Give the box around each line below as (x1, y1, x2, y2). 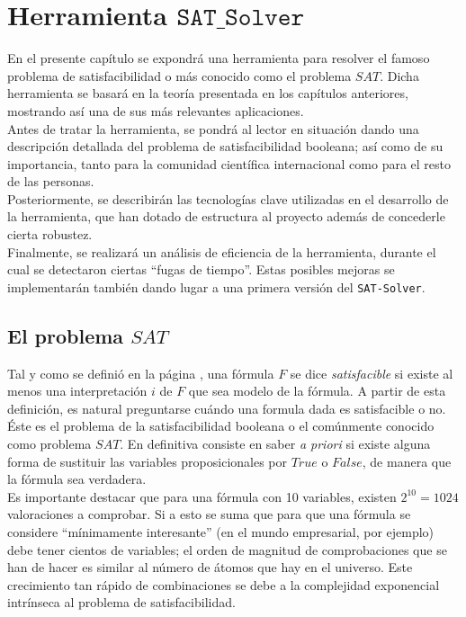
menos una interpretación (7, 381, 148, 400)
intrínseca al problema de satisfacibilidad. (7, 593, 236, 612)
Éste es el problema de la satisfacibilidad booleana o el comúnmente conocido (7, 416, 435, 435)
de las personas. (7, 172, 94, 191)
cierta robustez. (7, 225, 93, 244)
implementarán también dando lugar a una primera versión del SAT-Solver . (7, 277, 426, 296)
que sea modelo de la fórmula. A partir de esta (188, 381, 446, 400)
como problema (7, 434, 92, 453)
